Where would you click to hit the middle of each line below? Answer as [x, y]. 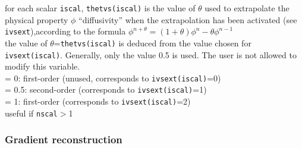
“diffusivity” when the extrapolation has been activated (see [188, 19]
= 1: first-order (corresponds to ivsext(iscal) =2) [98, 101]
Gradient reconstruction [64, 139]
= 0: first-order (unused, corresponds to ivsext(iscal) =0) [113, 78]
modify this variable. [43, 66]
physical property [37, 19]
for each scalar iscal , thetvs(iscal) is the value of [100, 8]
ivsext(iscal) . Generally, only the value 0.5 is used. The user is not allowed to [151, 54]
